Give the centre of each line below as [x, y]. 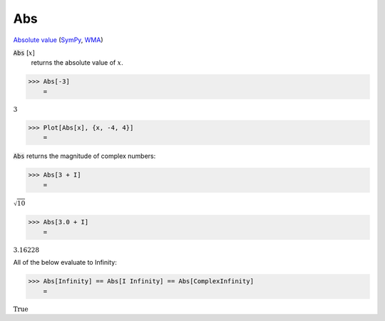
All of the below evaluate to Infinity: [65, 263]
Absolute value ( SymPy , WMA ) [58, 40]
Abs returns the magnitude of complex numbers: [84, 156]
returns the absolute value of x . [77, 63]
